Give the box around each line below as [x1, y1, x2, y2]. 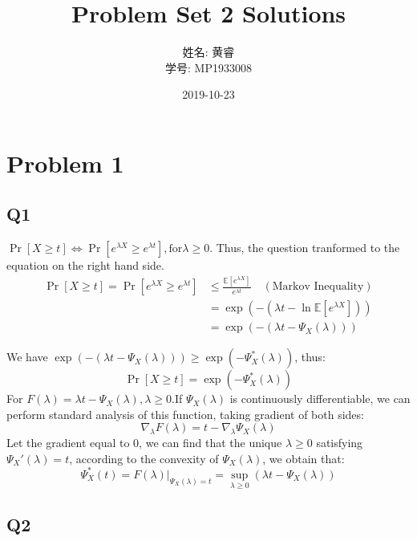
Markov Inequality [272, 281, 364, 293]
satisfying [316, 434, 363, 451]
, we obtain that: [262, 449, 345, 466]
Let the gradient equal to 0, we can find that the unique [6, 434, 282, 451]
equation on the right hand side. [6, 257, 164, 274]
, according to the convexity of [69, 449, 219, 466]
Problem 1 [6, 146, 124, 179]
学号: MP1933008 [165, 59, 252, 75]
